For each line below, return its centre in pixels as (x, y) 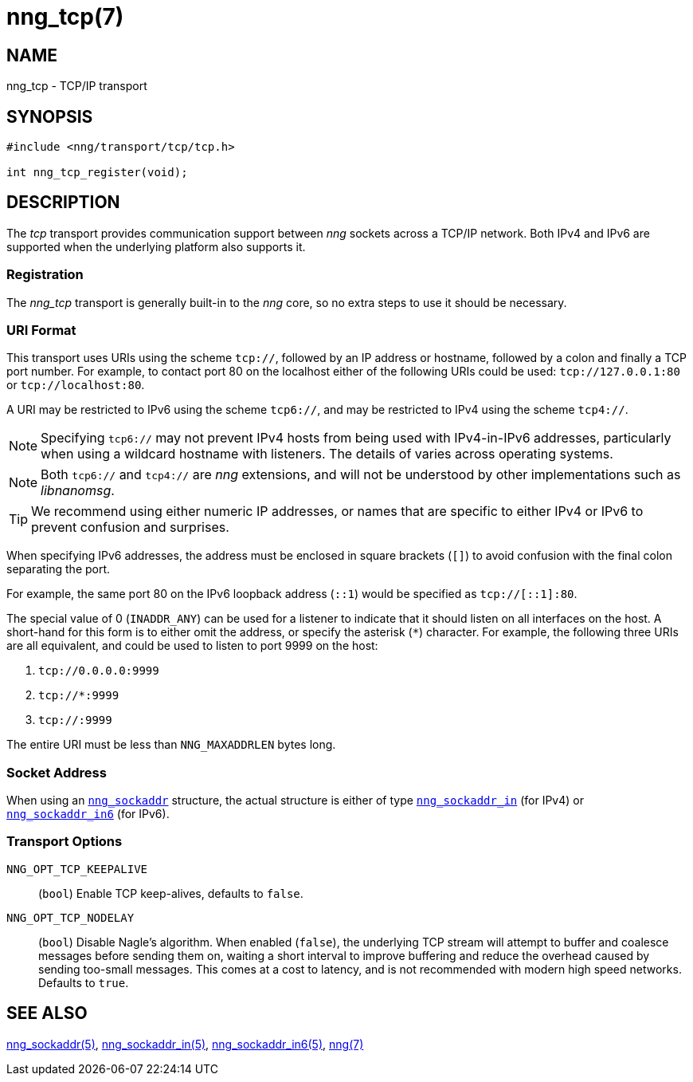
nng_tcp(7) (65, 17)
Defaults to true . (84, 982)
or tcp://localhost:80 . (76, 385)
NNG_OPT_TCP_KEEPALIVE (77, 869)
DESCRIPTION (63, 203)
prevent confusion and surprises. (130, 527)
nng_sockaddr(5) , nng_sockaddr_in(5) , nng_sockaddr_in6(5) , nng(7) (185, 1044)
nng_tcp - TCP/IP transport (77, 86)
